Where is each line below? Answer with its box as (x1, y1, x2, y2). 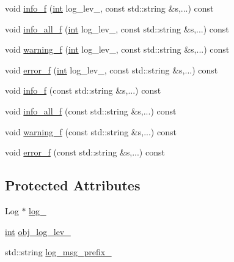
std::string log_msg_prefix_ (5, 245, 112, 258)
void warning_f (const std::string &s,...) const (5, 125, 177, 138)
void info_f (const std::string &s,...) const (5, 84, 161, 97)
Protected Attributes (5, 176, 141, 195)
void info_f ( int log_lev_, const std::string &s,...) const (5, 2, 214, 14)
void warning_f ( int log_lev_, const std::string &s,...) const (5, 43, 230, 56)
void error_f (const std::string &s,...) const (5, 146, 165, 159)
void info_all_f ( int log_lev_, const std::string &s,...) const (5, 22, 229, 35)
